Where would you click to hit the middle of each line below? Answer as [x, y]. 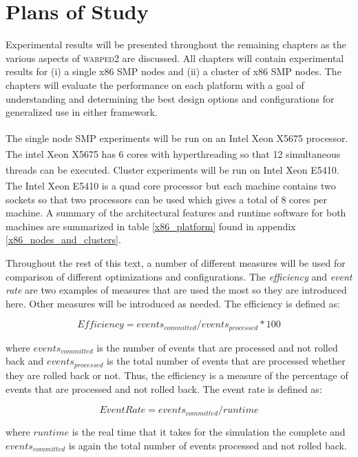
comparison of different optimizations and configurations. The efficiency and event [179, 276]
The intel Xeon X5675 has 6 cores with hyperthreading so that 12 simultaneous [173, 153]
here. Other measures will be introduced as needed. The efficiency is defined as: [173, 303]
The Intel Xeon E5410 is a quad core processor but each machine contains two [171, 186]
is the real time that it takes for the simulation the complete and [209, 432]
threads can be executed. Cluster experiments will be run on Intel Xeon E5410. [172, 169]
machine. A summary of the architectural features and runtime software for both [176, 213]
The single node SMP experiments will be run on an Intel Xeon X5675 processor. [177, 138]
